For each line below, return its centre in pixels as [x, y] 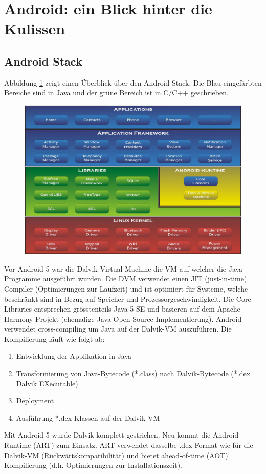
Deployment [35, 400]
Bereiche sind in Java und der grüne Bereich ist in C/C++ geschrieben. [116, 92]
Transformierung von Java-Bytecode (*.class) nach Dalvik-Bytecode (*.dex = [137, 373]
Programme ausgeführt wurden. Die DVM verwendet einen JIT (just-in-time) [126, 279]
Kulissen [35, 28]
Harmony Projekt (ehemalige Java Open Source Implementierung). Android [123, 318]
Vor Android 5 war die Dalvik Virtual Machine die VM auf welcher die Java [124, 268]
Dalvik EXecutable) [47, 383]
